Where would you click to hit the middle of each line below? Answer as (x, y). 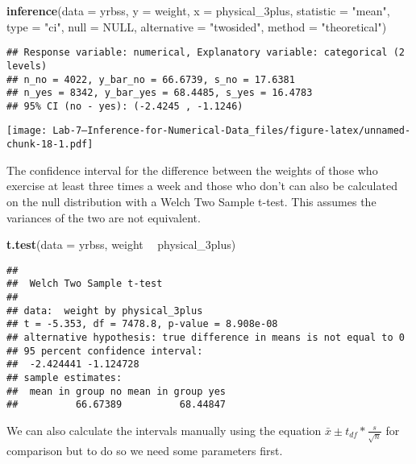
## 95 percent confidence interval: (105, 351)
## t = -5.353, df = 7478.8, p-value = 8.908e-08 (142, 324)
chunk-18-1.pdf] (50, 145)
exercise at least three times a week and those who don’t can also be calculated (202, 186)
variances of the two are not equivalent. (104, 217)
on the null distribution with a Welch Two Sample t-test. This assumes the (191, 201)
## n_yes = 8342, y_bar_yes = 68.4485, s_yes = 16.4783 (160, 93)
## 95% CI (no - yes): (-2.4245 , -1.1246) (125, 106)
